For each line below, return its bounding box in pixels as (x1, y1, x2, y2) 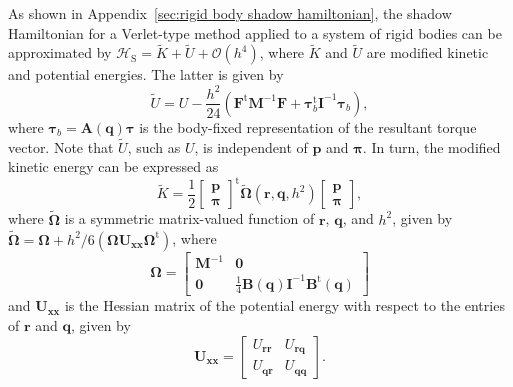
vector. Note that (8, 136, 114, 157)
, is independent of (194, 136, 308, 157)
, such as (127, 136, 181, 157)
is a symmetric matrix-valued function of (64, 208, 315, 229)
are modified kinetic (366, 42, 489, 63)
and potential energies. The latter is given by (8, 64, 284, 85)
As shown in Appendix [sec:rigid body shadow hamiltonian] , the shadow (8, 3, 452, 23)
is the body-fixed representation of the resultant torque (139, 116, 477, 137)
